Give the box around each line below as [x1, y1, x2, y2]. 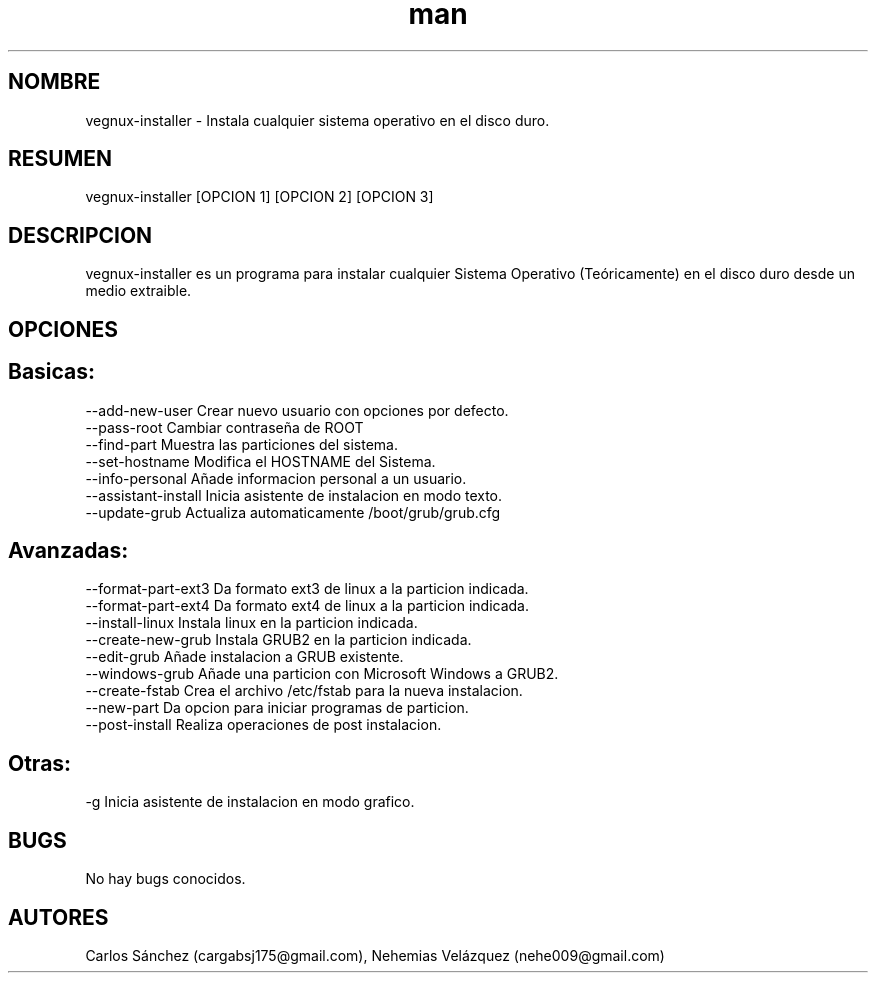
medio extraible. [85, 282, 192, 300]
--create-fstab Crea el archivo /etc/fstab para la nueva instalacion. [85, 682, 523, 700]
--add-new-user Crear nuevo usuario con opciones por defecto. [85, 401, 509, 419]
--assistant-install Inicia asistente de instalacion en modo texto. [85, 486, 503, 504]
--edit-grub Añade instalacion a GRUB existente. [85, 648, 404, 666]
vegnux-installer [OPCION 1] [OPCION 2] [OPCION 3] [85, 188, 434, 206]
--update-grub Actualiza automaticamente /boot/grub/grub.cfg [85, 503, 501, 521]
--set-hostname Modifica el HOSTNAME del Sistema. [85, 452, 436, 470]
